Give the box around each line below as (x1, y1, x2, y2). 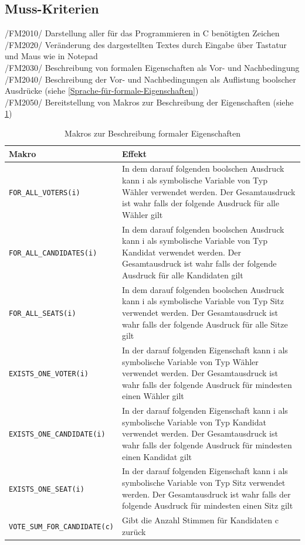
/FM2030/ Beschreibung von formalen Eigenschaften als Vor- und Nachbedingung (5, 61, 300, 73)
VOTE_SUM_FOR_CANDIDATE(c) (9, 522, 114, 531)
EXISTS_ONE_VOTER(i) (9, 370, 89, 379)
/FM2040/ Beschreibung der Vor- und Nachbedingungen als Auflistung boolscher (5, 73, 296, 85)
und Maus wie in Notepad (5, 50, 98, 62)
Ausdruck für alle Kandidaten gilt (121, 268, 243, 281)
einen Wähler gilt (121, 390, 184, 402)
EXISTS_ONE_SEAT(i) (9, 485, 84, 493)
